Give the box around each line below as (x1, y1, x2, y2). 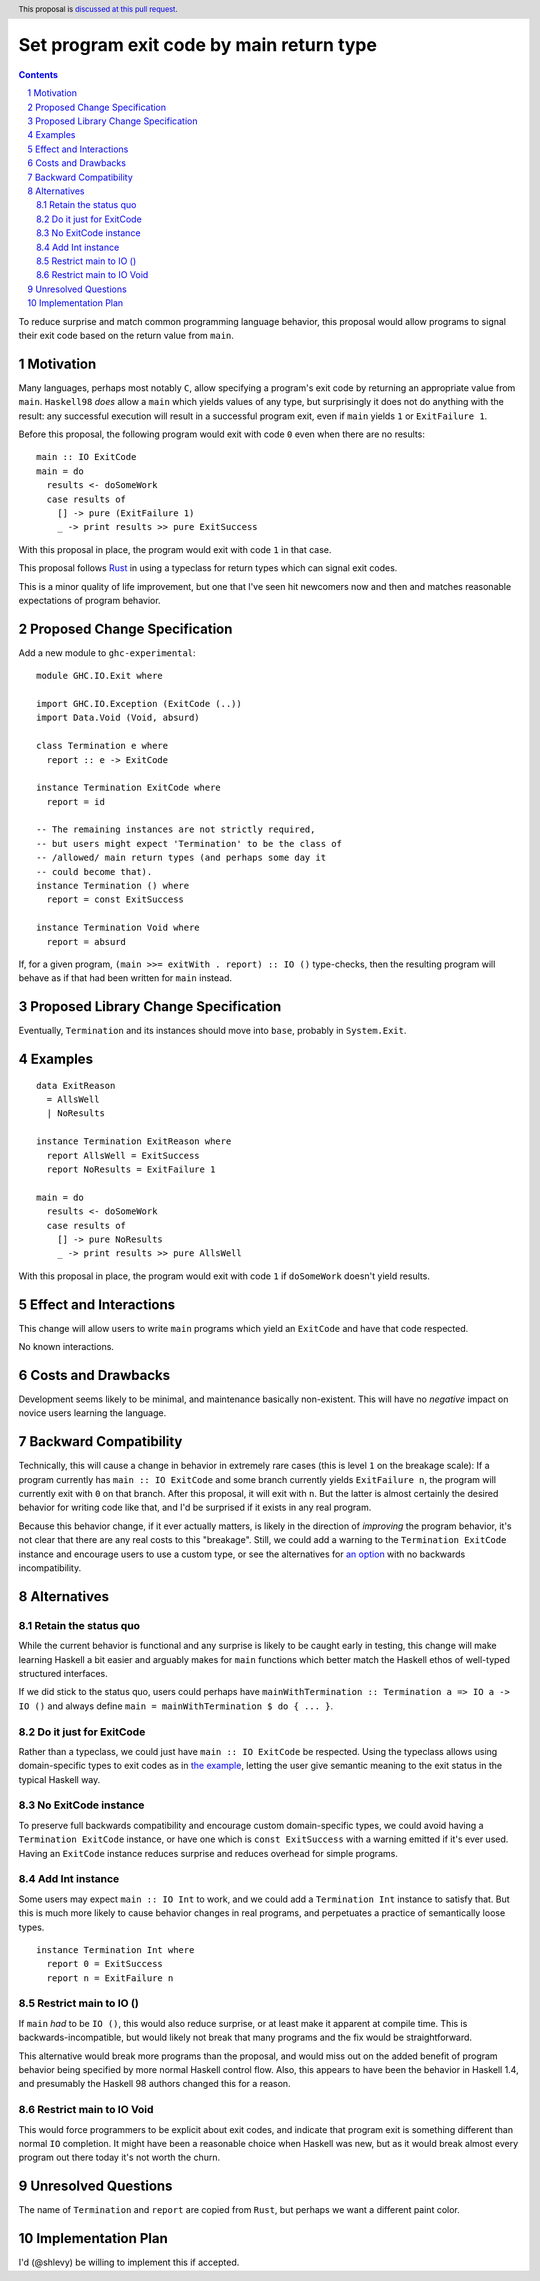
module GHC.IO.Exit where (36, 670, 164, 682)
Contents (18, 68, 59, 80)
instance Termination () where (36, 880, 190, 892)
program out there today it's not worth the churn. (18, 2151, 221, 2164)
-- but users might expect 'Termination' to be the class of (36, 838, 342, 849)
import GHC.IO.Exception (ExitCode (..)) (36, 698, 242, 709)
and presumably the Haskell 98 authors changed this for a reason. (18, 2078, 291, 2090)
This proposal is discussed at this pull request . (18, 4, 179, 14)
